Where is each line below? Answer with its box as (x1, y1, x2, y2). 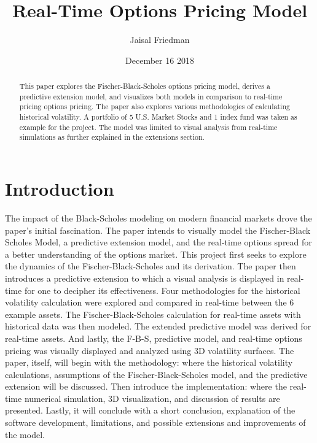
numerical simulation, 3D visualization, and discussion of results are (24, 391, 280, 404)
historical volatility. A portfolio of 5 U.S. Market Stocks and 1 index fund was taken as (19, 112, 297, 122)
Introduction (5, 176, 114, 201)
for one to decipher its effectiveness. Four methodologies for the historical (24, 283, 300, 296)
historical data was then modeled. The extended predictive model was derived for (5, 320, 311, 333)
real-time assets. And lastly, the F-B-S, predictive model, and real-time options (5, 331, 302, 344)
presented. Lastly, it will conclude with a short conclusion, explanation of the (5, 404, 295, 417)
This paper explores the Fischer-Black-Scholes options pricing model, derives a (19, 81, 270, 91)
